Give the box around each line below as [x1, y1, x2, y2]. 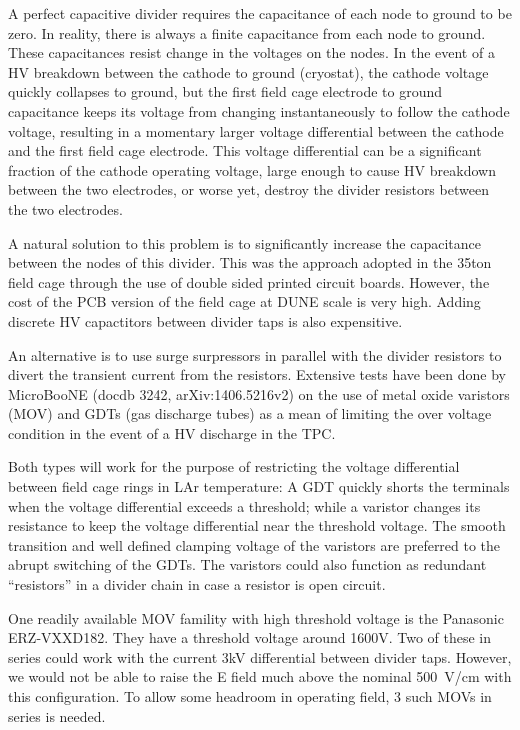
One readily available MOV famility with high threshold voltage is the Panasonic [8, 607, 504, 628]
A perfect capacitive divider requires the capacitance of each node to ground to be [8, 3, 512, 23]
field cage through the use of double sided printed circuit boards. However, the [8, 271, 490, 292]
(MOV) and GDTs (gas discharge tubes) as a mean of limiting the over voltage [8, 403, 492, 424]
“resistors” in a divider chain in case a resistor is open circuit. [8, 574, 386, 595]
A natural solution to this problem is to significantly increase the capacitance [8, 232, 482, 253]
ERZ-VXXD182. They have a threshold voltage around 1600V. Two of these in [8, 627, 492, 648]
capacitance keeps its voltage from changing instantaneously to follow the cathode [8, 100, 510, 121]
